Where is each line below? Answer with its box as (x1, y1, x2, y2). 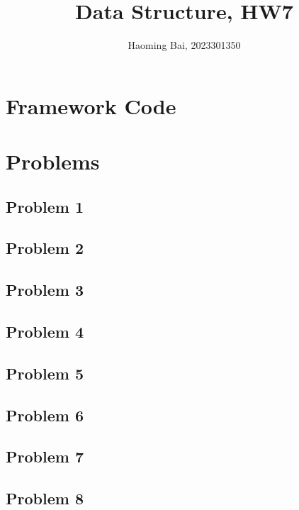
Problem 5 (6, 362, 84, 384)
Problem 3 (6, 279, 84, 301)
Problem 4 (6, 321, 84, 343)
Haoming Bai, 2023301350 (128, 38, 241, 52)
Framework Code (6, 91, 176, 120)
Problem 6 (6, 404, 84, 426)
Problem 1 (6, 195, 84, 217)
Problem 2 (6, 237, 84, 259)
